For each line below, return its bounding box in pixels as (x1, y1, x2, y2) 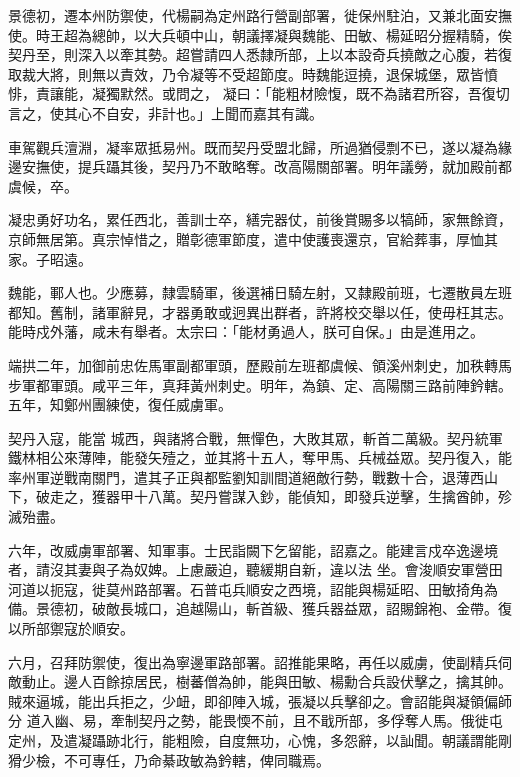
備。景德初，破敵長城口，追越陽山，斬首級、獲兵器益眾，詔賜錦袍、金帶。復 (8, 598, 512, 619)
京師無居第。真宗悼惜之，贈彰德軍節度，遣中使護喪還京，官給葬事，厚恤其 (8, 228, 498, 249)
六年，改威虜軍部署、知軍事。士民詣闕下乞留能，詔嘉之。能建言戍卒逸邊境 (8, 539, 498, 560)
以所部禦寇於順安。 (8, 618, 134, 639)
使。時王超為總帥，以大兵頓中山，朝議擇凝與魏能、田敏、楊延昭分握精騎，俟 (8, 24, 512, 45)
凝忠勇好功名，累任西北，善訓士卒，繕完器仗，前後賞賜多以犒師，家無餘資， (8, 209, 512, 230)
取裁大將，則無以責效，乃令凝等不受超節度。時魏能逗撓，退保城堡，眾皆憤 (8, 63, 498, 84)
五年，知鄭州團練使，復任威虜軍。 (8, 394, 232, 415)
